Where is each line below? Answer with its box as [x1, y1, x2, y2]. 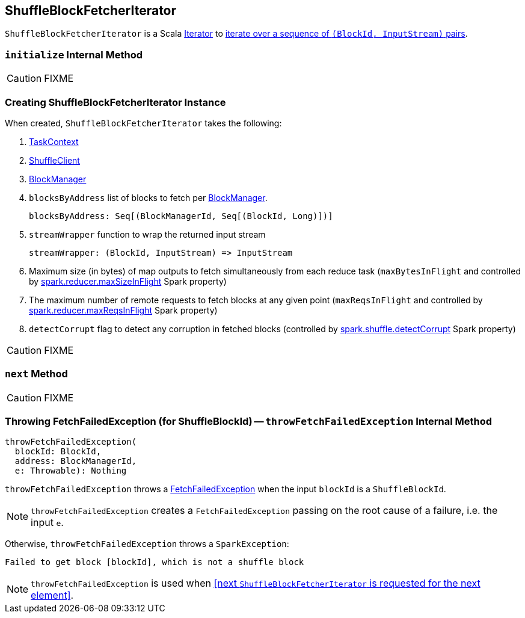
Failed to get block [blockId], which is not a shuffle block [5, 557, 304, 567]
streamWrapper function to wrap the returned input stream [29, 229, 266, 239]
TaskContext [29, 136, 79, 147]
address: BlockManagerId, [14, 456, 137, 466]
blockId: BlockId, [14, 447, 102, 457]
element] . [31, 589, 74, 602]
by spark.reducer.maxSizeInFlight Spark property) [29, 276, 227, 286]
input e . [31, 516, 64, 529]
